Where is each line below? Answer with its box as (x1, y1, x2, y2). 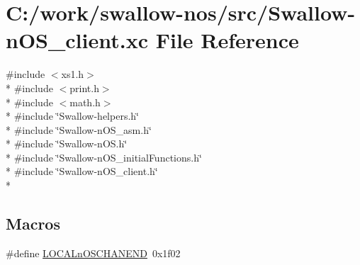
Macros (6, 213, 60, 235)
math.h (69, 94, 101, 109)
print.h (69, 80, 99, 95)
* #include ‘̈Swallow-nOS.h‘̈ (6, 136, 128, 151)
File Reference (155, 26, 299, 55)
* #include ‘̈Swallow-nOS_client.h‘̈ (6, 164, 158, 179)
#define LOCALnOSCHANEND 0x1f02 (6, 245, 181, 260)
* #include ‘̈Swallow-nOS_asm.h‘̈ (6, 122, 152, 137)
